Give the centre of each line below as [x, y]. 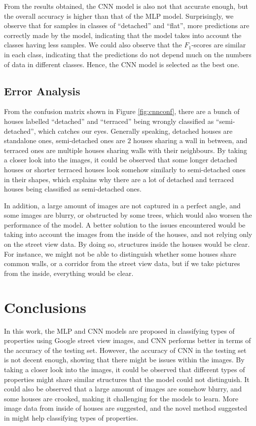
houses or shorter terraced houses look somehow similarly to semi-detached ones [125, 169]
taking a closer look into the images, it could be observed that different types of [125, 369]
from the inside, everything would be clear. [69, 273]
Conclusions [45, 307]
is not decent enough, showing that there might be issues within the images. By [124, 360]
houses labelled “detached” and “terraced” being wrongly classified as [109, 121]
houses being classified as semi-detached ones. [73, 189]
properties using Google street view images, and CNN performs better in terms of [128, 340]
